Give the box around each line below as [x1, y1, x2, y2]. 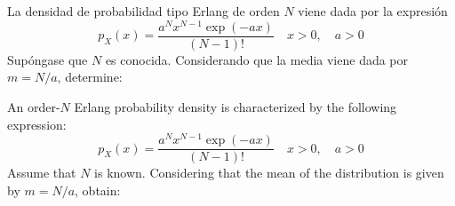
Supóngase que [7, 50, 88, 68]
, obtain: [75, 180, 121, 199]
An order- [7, 97, 60, 115]
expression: [7, 115, 67, 133]
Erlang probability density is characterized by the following [74, 97, 397, 115]
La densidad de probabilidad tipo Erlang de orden [7, 2, 280, 20]
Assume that [7, 163, 76, 182]
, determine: [57, 67, 123, 86]
